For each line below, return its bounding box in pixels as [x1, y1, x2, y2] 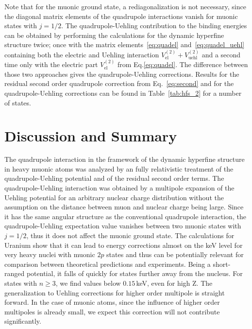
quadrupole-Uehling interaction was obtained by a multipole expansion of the [4, 183, 235, 193]
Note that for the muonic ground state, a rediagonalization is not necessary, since [4, 1, 246, 11]
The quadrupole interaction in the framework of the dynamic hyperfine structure [4, 154, 245, 164]
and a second [202, 49, 241, 59]
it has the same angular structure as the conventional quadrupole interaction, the [4, 211, 246, 221]
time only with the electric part [4, 59, 98, 69]
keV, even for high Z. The [136, 278, 213, 288]
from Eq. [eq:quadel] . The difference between [117, 59, 248, 69]
